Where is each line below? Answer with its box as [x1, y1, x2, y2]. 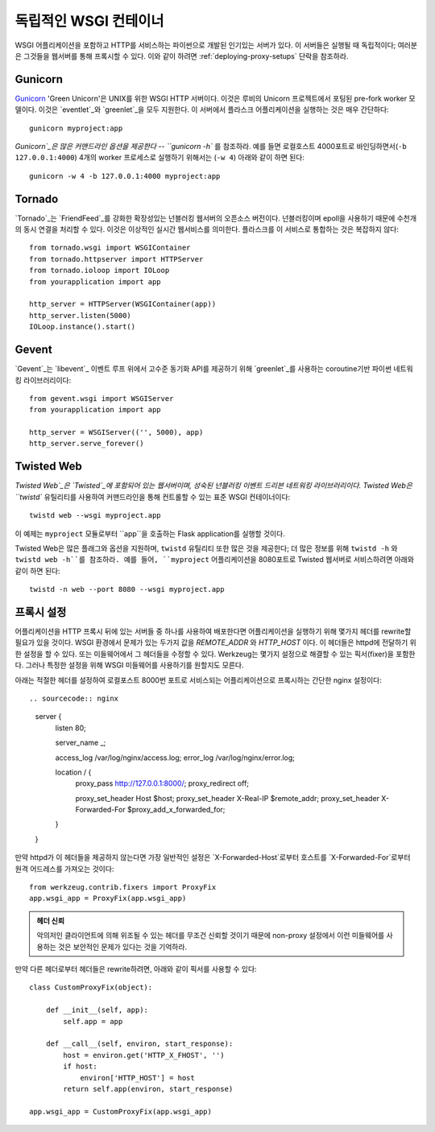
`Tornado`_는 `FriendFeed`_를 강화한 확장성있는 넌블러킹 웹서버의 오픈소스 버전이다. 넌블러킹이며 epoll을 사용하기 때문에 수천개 [14, 213, 417, 223]
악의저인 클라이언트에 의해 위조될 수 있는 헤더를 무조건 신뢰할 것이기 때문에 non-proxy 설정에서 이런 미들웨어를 [36, 931, 385, 940]
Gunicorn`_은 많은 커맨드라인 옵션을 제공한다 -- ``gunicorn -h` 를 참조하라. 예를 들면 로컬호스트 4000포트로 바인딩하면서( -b [14, 142, 407, 151]
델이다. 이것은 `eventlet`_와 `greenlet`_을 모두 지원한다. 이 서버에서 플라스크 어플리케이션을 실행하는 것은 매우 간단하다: [14, 105, 390, 114]
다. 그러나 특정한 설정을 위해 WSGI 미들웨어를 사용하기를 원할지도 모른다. [14, 660, 245, 670]
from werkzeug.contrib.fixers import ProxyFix [29, 882, 217, 892]
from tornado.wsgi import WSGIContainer [29, 243, 191, 253]
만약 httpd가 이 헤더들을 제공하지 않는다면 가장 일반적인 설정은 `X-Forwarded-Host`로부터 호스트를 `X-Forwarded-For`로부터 [14, 853, 411, 862]
